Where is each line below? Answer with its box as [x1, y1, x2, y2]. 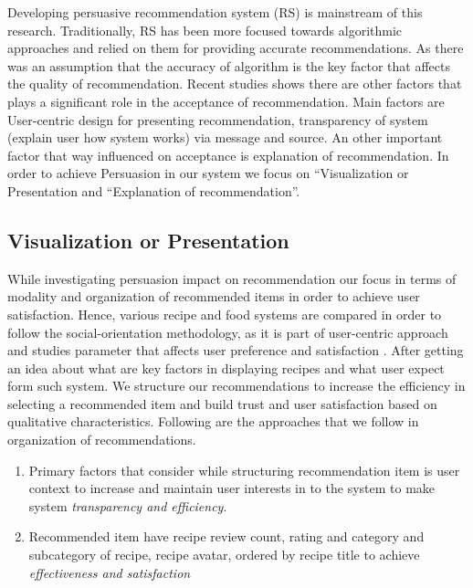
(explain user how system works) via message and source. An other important [7, 128, 443, 147]
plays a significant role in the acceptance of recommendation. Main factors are [7, 91, 445, 110]
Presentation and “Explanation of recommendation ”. [7, 181, 300, 200]
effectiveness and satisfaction [28, 562, 191, 582]
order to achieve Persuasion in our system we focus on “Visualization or [7, 163, 409, 183]
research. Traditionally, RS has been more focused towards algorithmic [7, 20, 403, 39]
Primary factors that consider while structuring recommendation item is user [28, 460, 460, 479]
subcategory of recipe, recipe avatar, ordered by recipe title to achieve [28, 545, 420, 564]
